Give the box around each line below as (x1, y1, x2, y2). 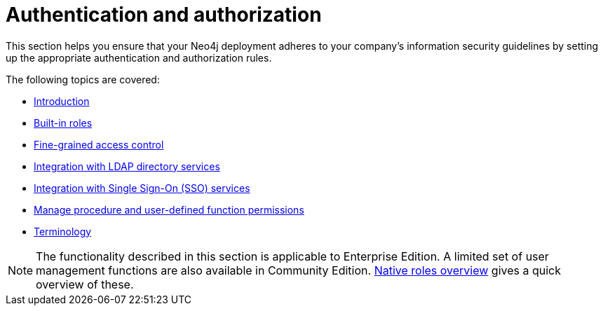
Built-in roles (34, 116, 93, 129)
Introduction (34, 95, 90, 107)
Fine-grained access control (34, 138, 164, 151)
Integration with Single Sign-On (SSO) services (34, 181, 250, 194)
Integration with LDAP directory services (34, 160, 220, 172)
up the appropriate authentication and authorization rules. (6, 51, 272, 64)
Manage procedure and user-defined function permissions (34, 203, 304, 216)
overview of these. (36, 277, 134, 291)
